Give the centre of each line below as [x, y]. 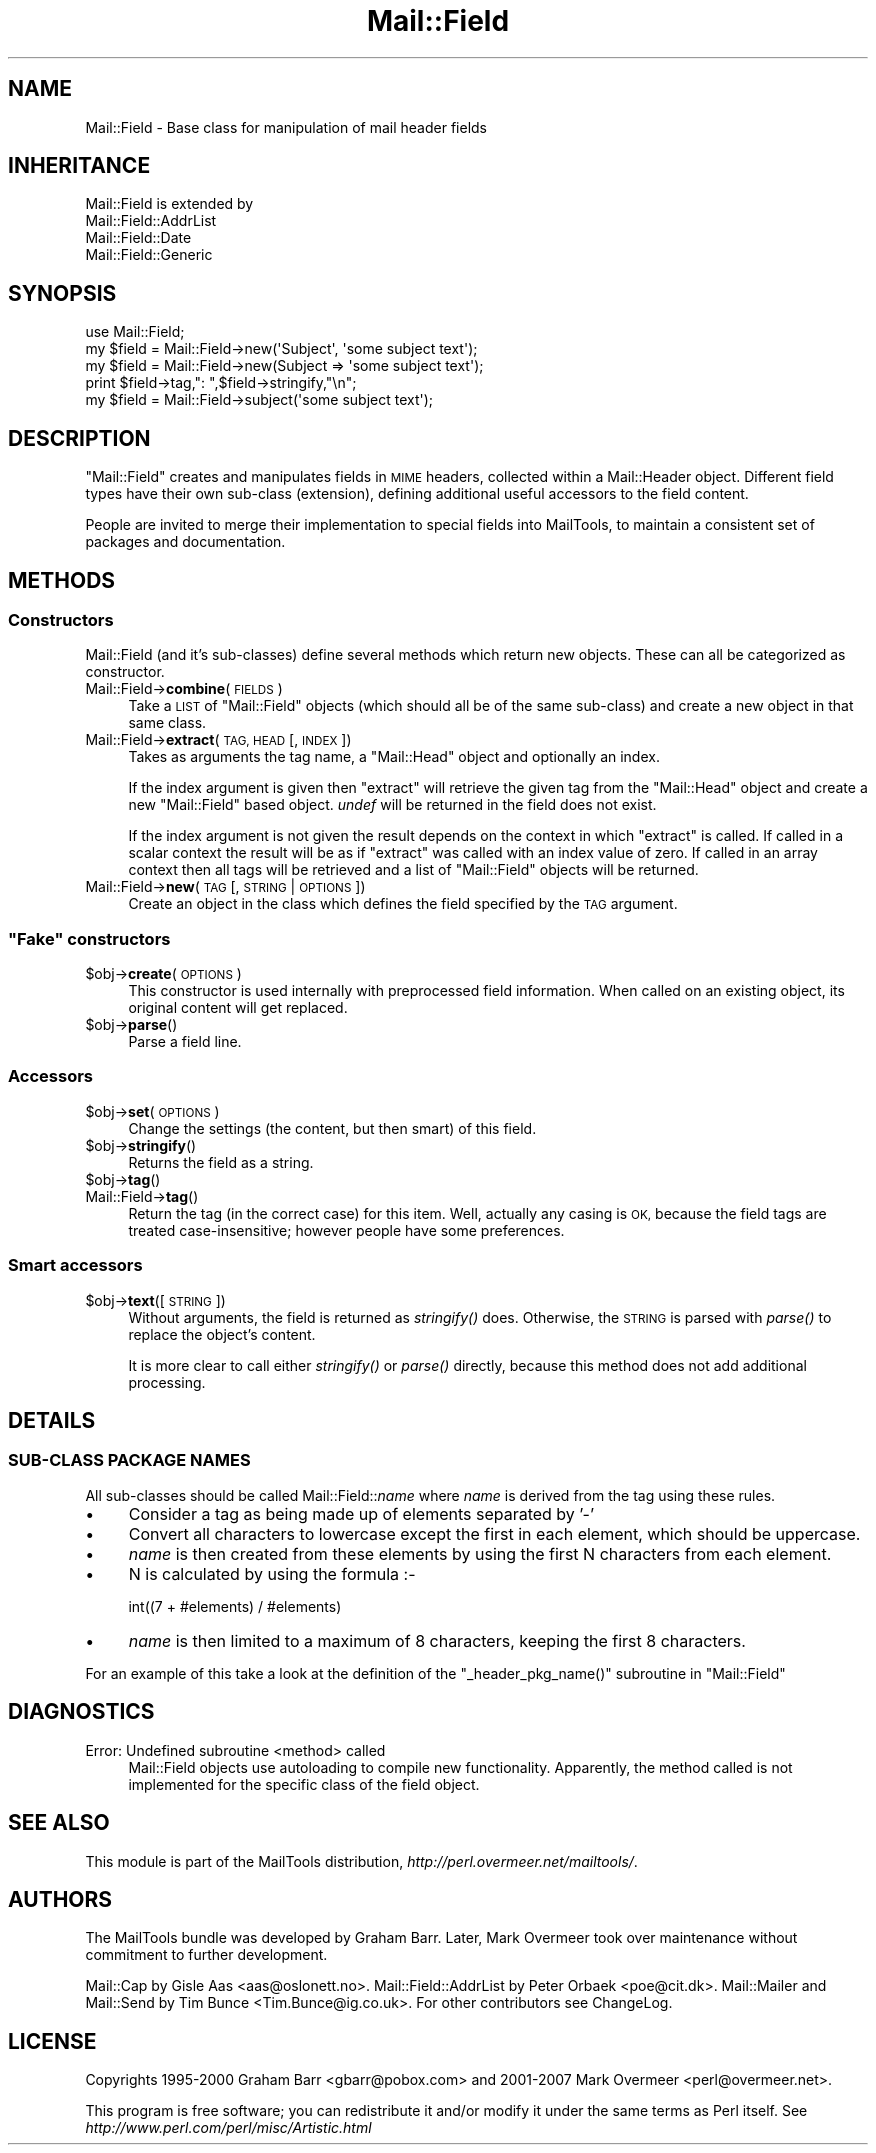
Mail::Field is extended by [169, 204]
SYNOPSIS [62, 293]
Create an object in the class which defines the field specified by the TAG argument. [403, 904]
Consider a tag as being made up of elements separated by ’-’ [361, 1513]
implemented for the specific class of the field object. [304, 1784]
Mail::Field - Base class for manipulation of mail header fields [286, 127]
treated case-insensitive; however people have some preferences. [346, 1230]
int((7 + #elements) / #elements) [235, 1606]
